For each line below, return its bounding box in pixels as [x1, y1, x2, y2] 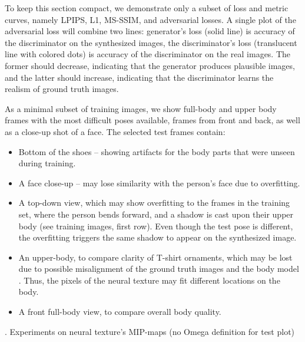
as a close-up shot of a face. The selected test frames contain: [5, 125, 226, 137]
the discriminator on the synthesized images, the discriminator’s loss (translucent [5, 36, 297, 48]
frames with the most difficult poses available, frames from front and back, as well [5, 114, 300, 126]
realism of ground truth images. [5, 83, 119, 95]
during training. [18, 157, 76, 169]
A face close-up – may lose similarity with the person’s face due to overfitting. [18, 176, 300, 189]
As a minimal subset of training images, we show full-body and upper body [5, 102, 277, 114]
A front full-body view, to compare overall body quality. [18, 305, 221, 318]
